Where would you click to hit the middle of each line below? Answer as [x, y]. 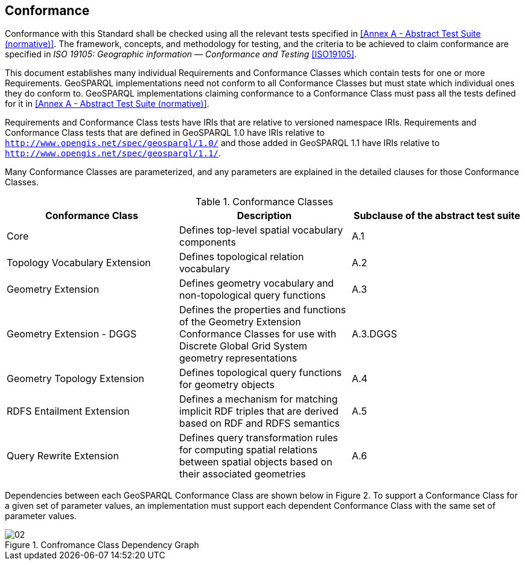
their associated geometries [242, 474]
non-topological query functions [252, 295]
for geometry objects [227, 385]
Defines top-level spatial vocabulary [261, 230]
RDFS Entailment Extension [68, 411]
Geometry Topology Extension [75, 379]
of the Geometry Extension [240, 322]
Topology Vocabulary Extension [79, 263]
